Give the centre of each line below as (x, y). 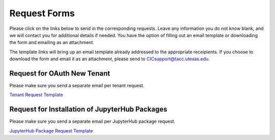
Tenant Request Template (36, 95)
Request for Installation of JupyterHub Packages (88, 109)
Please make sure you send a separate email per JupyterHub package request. (92, 121)
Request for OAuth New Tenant (60, 73)
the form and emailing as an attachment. (52, 43)
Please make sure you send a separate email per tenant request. (77, 86)
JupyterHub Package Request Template (51, 131)
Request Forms (42, 13)
